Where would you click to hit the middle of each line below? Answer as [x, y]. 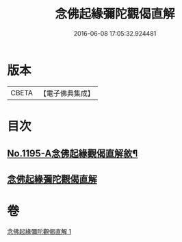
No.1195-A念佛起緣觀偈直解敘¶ [73, 154]
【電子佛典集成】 [67, 93]
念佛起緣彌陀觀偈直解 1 [39, 231]
